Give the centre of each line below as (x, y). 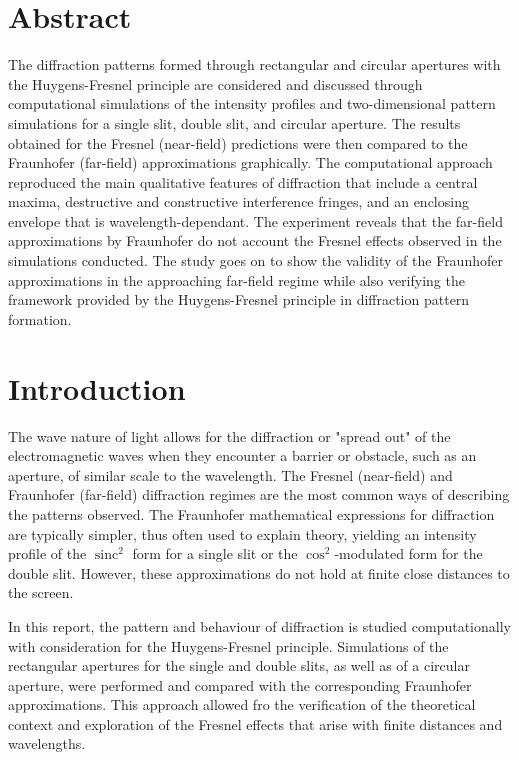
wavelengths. (47, 743)
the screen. (41, 592)
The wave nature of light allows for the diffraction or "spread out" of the (229, 435)
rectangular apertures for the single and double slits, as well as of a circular (239, 665)
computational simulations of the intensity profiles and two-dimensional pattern (252, 103)
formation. (40, 318)
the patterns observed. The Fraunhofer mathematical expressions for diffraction (251, 513)
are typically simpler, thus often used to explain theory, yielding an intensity (242, 533)
